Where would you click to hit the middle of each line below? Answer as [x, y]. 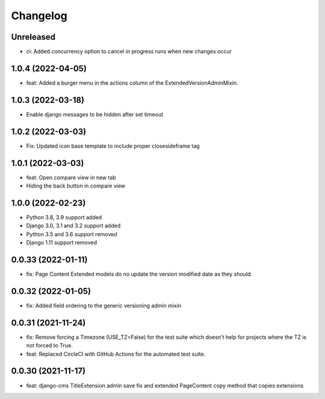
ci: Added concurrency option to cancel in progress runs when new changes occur [129, 52]
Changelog [39, 16]
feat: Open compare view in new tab [71, 177]
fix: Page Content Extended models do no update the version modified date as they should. [139, 274]
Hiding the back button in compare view [76, 186]
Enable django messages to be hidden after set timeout [95, 114]
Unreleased [33, 37]
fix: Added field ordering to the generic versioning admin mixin [104, 305]
